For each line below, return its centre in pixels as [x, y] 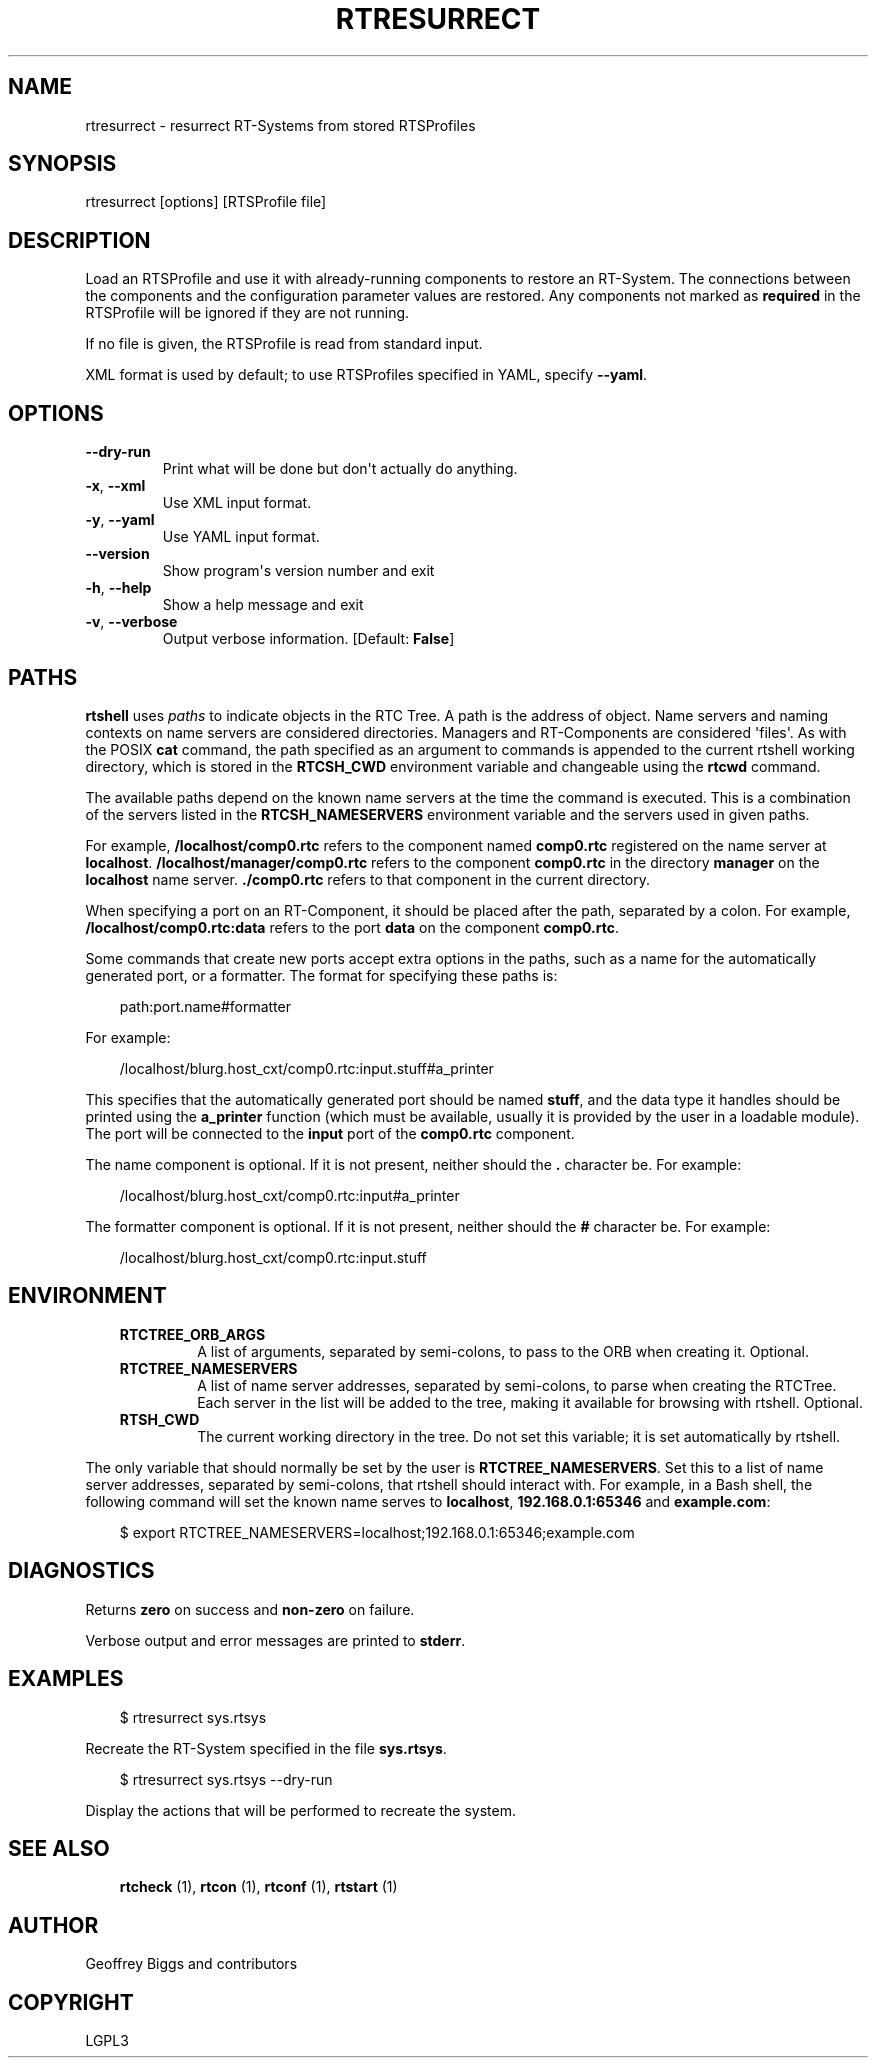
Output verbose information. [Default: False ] [308, 639]
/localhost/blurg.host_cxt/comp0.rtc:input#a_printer [289, 1195]
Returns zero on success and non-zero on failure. [250, 1609]
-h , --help [118, 588]
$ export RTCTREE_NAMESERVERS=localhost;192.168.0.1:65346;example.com [377, 1532]
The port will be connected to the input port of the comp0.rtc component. [330, 1133]
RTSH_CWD [159, 1419]
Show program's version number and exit [298, 571]
